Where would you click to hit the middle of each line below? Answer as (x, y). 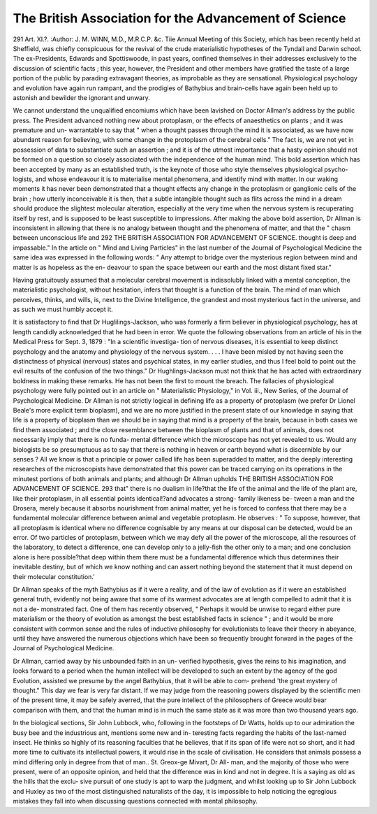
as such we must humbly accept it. (63, 309)
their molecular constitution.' (54, 576)
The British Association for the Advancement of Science (179, 18)
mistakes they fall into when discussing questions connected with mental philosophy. (135, 801)
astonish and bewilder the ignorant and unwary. (81, 97)
